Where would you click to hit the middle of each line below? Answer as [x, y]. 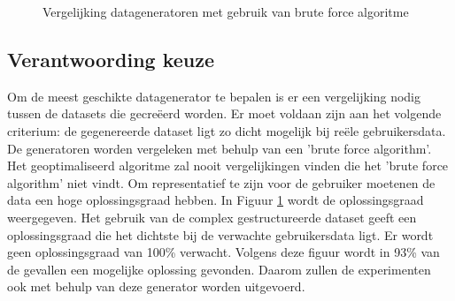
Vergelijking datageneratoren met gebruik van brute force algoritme [226, 11]
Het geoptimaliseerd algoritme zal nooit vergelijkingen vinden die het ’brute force [228, 166]
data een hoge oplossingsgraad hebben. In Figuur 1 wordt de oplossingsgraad [216, 200]
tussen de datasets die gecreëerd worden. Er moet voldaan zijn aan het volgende [224, 113]
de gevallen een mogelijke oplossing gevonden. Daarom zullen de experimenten [219, 269]
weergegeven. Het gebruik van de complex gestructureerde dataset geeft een [212, 217]
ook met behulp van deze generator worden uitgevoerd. [156, 286]
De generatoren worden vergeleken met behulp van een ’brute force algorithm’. [220, 148]
